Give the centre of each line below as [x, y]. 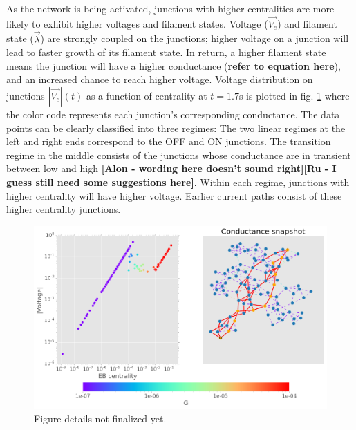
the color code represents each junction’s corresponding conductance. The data [173, 114]
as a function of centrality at [147, 95]
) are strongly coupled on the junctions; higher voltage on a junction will [195, 38]
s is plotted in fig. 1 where [294, 95]
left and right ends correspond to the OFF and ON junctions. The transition [169, 141]
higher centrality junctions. [64, 209]
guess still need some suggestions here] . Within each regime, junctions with [178, 181]
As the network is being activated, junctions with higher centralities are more [170, 8]
